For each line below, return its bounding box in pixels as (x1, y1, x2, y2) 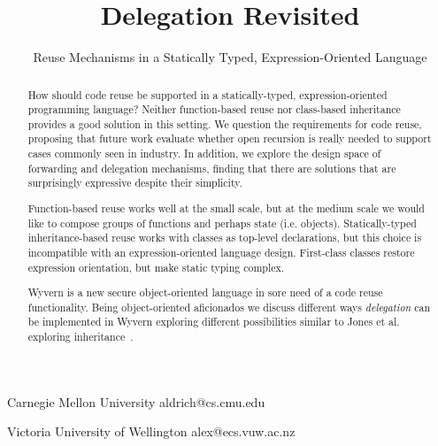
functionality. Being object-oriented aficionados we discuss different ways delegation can (27, 299, 430, 314)
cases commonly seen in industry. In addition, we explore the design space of (27, 146, 381, 161)
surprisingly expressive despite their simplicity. (27, 175, 242, 190)
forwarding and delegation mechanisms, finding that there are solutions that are (27, 160, 396, 175)
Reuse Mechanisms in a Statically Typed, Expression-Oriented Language (33, 48, 427, 66)
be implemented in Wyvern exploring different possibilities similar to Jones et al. (27, 314, 400, 329)
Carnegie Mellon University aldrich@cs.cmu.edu (7, 392, 265, 411)
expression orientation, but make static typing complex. (27, 259, 285, 274)
